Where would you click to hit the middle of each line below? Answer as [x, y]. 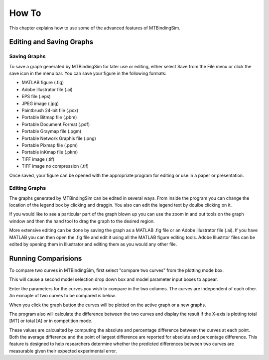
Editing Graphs [28, 188]
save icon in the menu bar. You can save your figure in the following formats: [88, 73]
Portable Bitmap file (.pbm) [49, 118]
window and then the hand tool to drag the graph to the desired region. [82, 221]
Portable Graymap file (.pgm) [52, 131]
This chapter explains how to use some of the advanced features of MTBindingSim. [95, 28]
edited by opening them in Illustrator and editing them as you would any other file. [93, 244]
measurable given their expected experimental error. [63, 351]
